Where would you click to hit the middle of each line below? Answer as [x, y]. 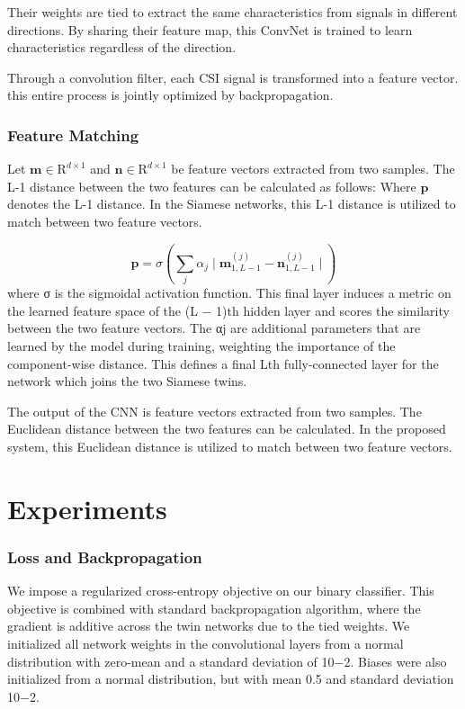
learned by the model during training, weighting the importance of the [201, 346]
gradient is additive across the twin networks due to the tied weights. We [209, 626]
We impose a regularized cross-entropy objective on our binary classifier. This [221, 591]
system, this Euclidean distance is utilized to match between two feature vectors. [230, 447]
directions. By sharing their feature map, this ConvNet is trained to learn [210, 29]
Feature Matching [73, 135]
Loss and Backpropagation [105, 556]
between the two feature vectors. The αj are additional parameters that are [214, 328]
